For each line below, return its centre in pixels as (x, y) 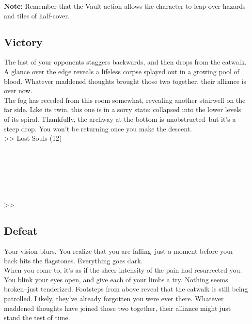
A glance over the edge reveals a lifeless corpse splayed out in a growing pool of (122, 71)
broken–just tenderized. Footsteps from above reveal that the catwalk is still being (126, 289)
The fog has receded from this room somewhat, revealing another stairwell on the (125, 100)
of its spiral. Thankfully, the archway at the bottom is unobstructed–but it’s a (120, 119)
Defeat (21, 231)
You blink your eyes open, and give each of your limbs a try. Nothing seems (116, 279)
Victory (23, 41)
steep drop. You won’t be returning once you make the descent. (98, 128)
